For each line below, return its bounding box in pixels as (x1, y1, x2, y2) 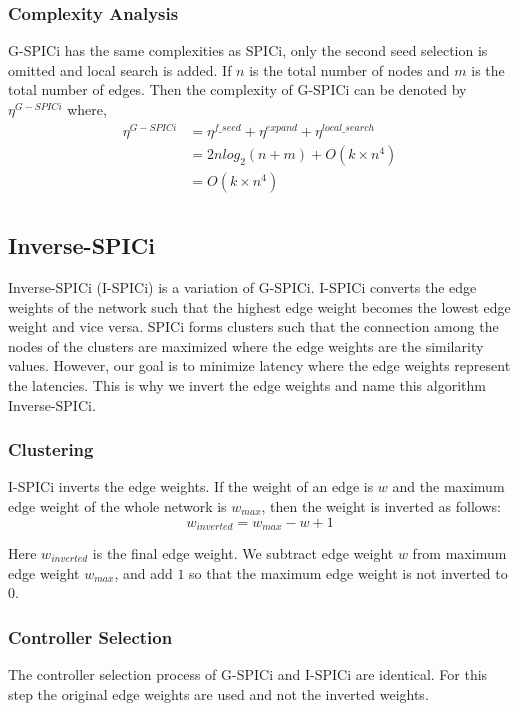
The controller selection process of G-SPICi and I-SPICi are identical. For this (8, 664, 488, 685)
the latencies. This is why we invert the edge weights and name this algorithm (8, 374, 486, 395)
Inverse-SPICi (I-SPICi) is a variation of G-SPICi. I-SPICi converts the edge (8, 277, 477, 297)
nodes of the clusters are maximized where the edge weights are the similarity (8, 335, 484, 356)
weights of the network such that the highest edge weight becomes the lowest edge (8, 296, 511, 317)
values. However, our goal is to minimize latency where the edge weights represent (8, 355, 511, 376)
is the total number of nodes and (249, 59, 450, 80)
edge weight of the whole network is (8, 495, 227, 516)
